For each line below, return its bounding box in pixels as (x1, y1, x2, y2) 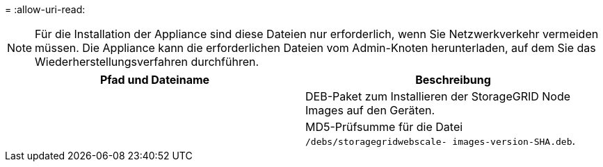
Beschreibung (415, 73, 491, 87)
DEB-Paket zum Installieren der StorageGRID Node (305, 89, 571, 103)
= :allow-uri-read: (5, 3, 86, 15)
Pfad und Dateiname (99, 73, 210, 87)
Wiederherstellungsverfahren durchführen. (35, 55, 259, 69)
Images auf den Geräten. (305, 103, 435, 117)
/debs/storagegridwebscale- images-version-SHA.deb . (305, 134, 576, 148)
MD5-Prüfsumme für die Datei (305, 120, 463, 134)
